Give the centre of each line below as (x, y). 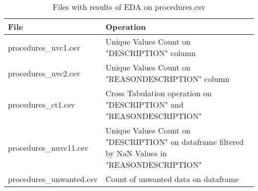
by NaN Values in (136, 153)
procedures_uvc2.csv (44, 73)
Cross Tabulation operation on (159, 93)
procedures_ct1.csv (41, 104)
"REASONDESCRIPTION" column (167, 79)
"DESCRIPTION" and (144, 104)
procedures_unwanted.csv (53, 179)
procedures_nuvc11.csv (48, 147)
